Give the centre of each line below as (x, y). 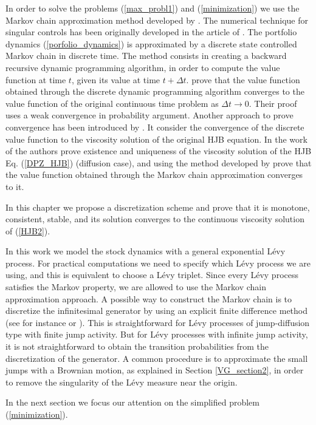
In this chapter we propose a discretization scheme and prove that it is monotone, (158, 207)
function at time (36, 79)
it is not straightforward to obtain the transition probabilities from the (137, 346)
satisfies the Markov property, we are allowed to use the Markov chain (136, 287)
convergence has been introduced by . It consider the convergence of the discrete (155, 127)
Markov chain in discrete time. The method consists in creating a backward (146, 56)
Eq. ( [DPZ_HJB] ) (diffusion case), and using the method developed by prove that (159, 162)
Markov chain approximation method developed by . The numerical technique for (157, 20)
